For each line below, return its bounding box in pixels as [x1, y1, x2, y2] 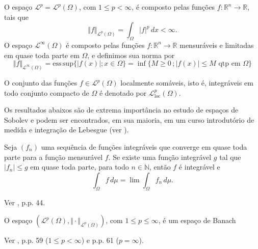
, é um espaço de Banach [158, 215, 236, 226]
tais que [4, 11, 29, 22]
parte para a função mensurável [4, 151, 103, 162]
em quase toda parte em [4, 49, 80, 60]
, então [149, 161, 171, 172]
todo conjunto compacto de [4, 87, 89, 98]
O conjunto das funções [4, 77, 78, 88]
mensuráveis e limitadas [179, 39, 254, 50]
